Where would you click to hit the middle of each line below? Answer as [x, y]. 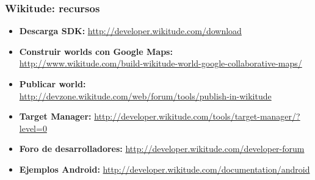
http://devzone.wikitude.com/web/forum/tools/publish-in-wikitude [145, 95]
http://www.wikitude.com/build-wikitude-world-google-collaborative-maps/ [161, 63]
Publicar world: [52, 84]
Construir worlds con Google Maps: [96, 51]
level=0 [33, 128]
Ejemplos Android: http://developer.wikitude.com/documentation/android [165, 169]
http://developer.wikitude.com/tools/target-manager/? [197, 116]
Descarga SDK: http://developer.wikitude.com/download [130, 31]
